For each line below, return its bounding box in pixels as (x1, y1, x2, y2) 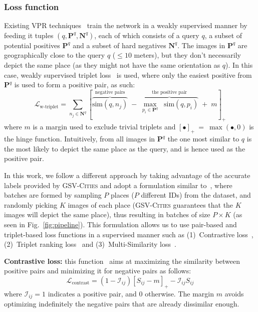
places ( (111, 190, 134, 200)
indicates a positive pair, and (48, 288, 137, 298)
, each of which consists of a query (94, 30, 199, 40)
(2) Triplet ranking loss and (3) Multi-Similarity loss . (4, 239, 176, 249)
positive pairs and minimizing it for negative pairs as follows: (4, 265, 191, 276)
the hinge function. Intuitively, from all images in (4, 133, 155, 144)
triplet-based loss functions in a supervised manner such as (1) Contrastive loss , (4, 229, 253, 239)
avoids (224, 288, 244, 298)
